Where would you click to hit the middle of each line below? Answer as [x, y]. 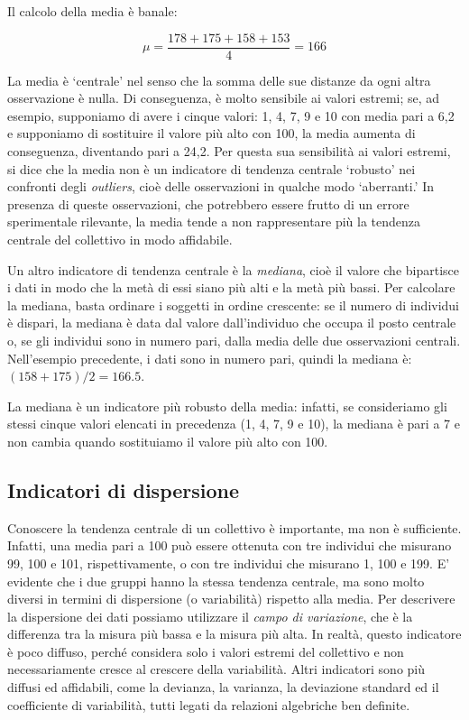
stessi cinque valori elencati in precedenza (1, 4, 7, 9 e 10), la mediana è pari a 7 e [234, 424]
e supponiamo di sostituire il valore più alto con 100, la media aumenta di [212, 133]
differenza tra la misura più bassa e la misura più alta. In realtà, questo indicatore [234, 634]
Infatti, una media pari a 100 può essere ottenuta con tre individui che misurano [230, 545]
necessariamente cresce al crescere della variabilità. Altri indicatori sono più [216, 669]
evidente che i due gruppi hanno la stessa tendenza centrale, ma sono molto [216, 581]
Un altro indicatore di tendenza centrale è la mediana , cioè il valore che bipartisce [234, 269]
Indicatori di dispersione [124, 489]
